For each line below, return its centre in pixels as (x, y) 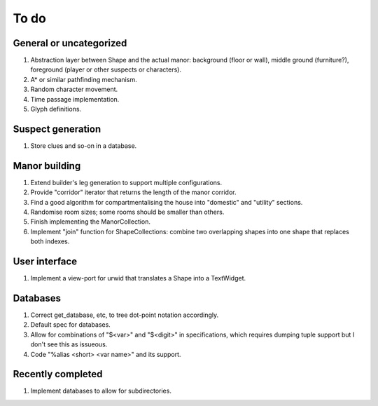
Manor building (47, 166)
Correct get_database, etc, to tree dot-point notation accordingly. (125, 315)
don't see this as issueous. (69, 344)
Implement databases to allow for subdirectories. (101, 391)
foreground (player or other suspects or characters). (106, 69)
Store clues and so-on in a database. (84, 146)
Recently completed (58, 374)
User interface (45, 261)
